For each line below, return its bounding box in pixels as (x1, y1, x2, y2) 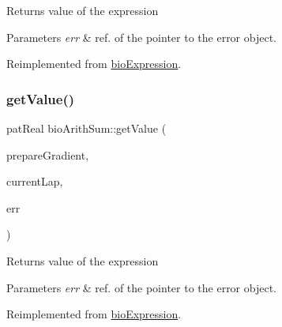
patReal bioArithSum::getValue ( (6, 120, 167, 136)
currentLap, (6, 173, 63, 190)
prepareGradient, (6, 146, 89, 163)
